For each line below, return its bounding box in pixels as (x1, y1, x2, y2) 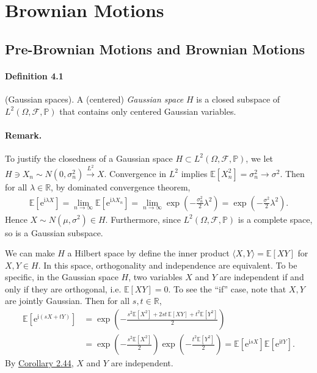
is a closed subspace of (196, 92, 280, 105)
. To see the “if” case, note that (168, 282, 286, 295)
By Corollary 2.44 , (5, 357, 74, 369)
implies (181, 167, 208, 179)
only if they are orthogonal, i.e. (5, 282, 122, 295)
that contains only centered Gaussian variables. (59, 104, 236, 117)
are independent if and (219, 270, 304, 283)
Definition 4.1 (5, 69, 64, 82)
